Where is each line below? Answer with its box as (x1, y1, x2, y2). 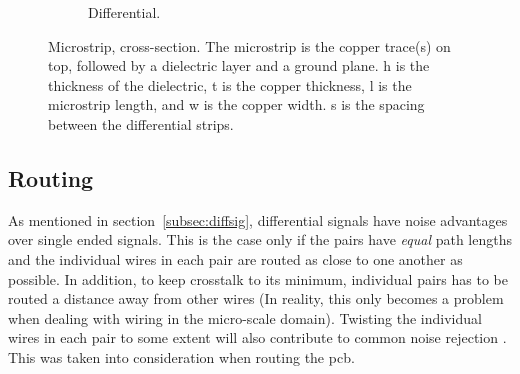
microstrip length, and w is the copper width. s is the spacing (48, 94, 425, 115)
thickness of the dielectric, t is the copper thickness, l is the (48, 74, 412, 95)
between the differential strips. (48, 113, 234, 134)
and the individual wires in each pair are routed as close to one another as (8, 248, 463, 269)
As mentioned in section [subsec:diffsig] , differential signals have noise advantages (8, 209, 508, 230)
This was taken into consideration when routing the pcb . (8, 346, 355, 367)
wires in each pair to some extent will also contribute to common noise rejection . (8, 327, 507, 348)
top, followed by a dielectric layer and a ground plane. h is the (48, 55, 430, 76)
